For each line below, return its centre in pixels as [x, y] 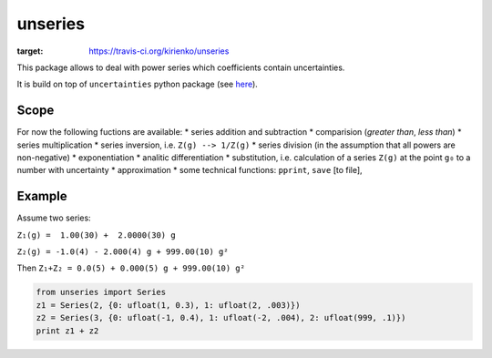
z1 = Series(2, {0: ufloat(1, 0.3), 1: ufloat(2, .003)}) [168, 305]
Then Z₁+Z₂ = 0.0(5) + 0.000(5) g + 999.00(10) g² [131, 268]
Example [42, 196]
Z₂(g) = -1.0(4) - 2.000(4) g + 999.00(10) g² [123, 252]
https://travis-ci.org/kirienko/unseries [159, 51]
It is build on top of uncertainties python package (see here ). [138, 84]
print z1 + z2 [67, 331]
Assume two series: [54, 218]
